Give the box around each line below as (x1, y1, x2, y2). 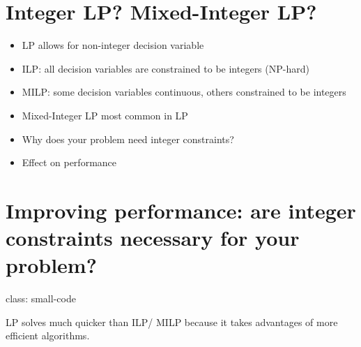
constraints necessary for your (6, 223, 300, 252)
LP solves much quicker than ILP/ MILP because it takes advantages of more (6, 314, 338, 329)
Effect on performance (22, 155, 117, 170)
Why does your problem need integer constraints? (22, 131, 234, 146)
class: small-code (6, 291, 76, 306)
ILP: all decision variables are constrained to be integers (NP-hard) (22, 61, 309, 75)
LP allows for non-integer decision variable (22, 38, 204, 52)
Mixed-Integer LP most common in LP (22, 108, 188, 122)
